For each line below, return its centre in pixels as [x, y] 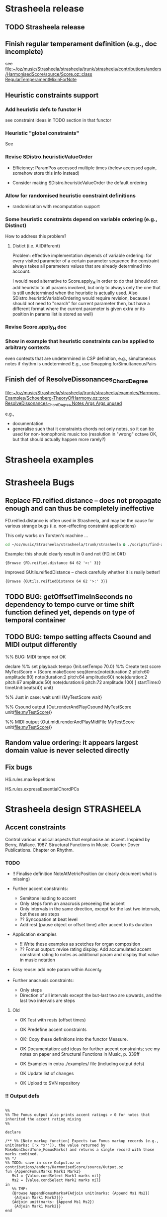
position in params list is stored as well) [53, 314]
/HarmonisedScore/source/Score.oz [42, 74]
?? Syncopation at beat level [49, 919]
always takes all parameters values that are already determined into [82, 266]
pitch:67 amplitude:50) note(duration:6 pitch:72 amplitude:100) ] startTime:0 [83, 682]
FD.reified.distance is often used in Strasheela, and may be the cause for [80, 520]
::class [85, 74]
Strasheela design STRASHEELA [73, 809]
